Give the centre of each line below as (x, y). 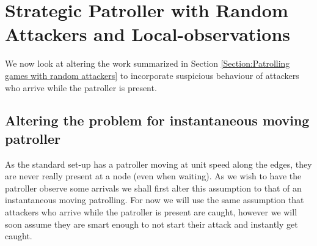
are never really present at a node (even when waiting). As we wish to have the (153, 176)
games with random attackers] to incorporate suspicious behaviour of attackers (152, 75)
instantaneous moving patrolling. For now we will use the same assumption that (155, 200)
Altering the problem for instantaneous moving (157, 120)
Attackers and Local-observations (148, 34)
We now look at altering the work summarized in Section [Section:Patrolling (148, 63)
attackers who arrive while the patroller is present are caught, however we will (151, 212)
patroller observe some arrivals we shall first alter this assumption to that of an (153, 188)
